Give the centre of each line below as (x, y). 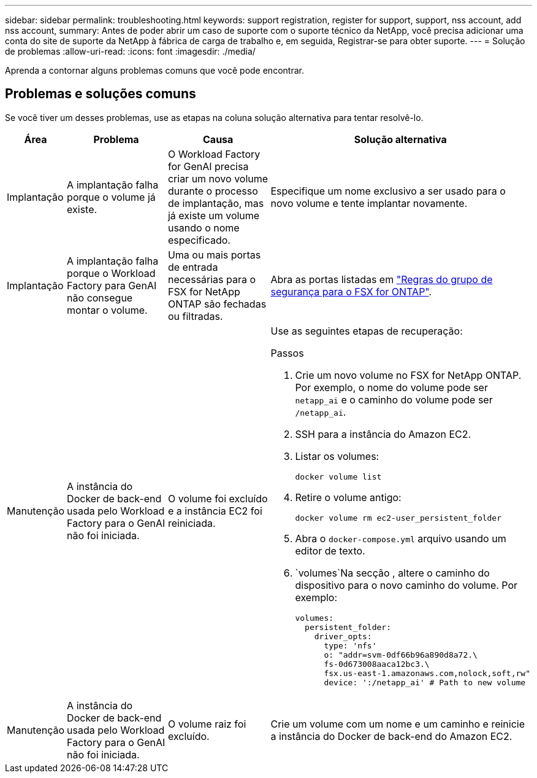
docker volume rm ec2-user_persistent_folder (398, 518)
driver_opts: (343, 636)
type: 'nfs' (350, 645)
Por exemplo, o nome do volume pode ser (391, 387)
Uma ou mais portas (214, 255)
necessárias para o (212, 279)
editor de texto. (330, 550)
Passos (287, 353)
